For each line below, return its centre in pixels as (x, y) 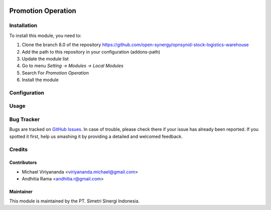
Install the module (40, 80)
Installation (23, 26)
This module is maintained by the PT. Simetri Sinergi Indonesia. (75, 201)
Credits (18, 149)
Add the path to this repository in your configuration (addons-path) (91, 52)
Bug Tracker (25, 119)
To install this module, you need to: (45, 36)
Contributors (23, 162)
